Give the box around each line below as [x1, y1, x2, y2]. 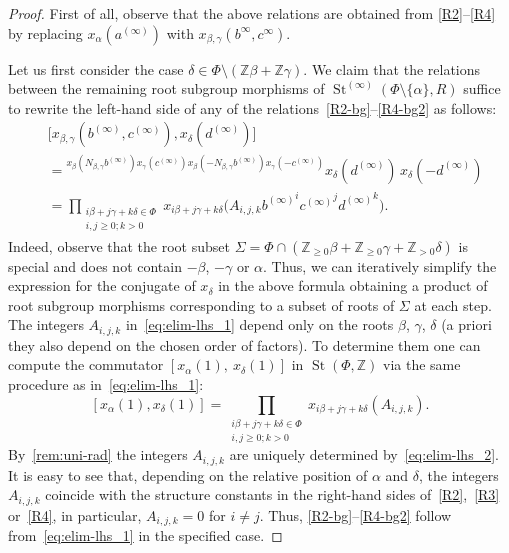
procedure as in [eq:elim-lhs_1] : [8, 373, 204, 394]
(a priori [441, 314, 492, 335]
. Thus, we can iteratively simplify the [263, 255, 497, 276]
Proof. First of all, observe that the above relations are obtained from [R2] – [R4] [8, 3, 496, 23]
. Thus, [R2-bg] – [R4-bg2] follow [259, 504, 452, 525]
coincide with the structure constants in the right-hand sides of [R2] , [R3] [45, 484, 500, 505]
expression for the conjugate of [8, 275, 196, 296]
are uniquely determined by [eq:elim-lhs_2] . [229, 444, 499, 465]
